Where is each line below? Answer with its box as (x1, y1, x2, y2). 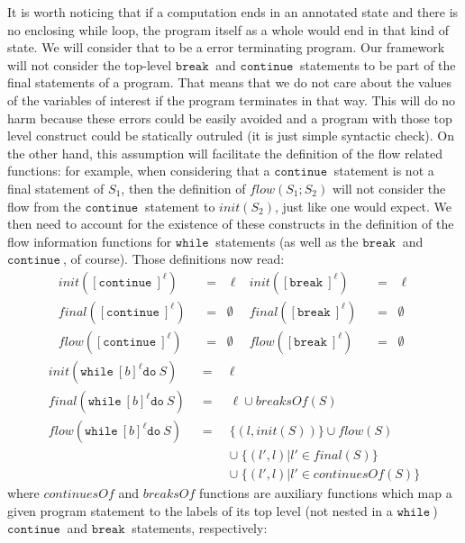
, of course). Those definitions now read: (62, 249, 285, 268)
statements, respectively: (132, 519, 268, 538)
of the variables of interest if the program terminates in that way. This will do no (7, 90, 456, 109)
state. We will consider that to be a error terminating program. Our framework (7, 38, 445, 57)
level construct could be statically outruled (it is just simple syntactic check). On (7, 126, 454, 145)
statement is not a (333, 161, 434, 180)
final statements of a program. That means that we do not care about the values (7, 73, 452, 92)
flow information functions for (7, 231, 172, 250)
